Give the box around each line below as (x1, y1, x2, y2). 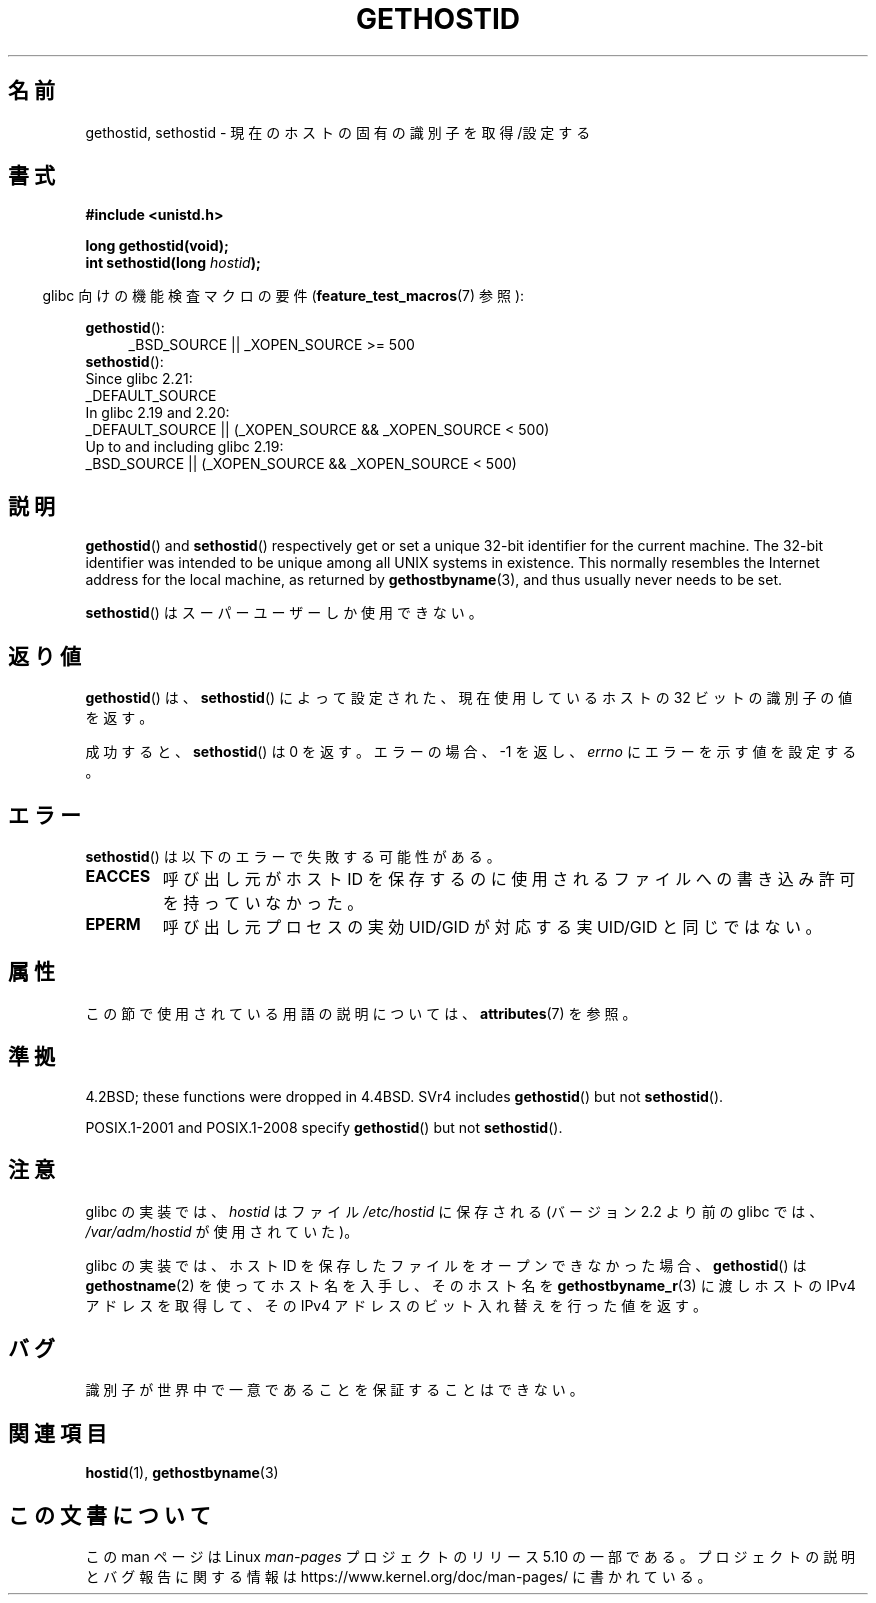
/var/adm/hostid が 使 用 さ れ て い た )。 (85, 1222, 359, 1240)
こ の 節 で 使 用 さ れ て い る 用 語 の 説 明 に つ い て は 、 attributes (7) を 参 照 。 (85, 1004, 637, 1022)
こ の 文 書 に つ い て (8, 1502, 211, 1528)
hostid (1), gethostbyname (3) (85, 1464, 279, 1482)
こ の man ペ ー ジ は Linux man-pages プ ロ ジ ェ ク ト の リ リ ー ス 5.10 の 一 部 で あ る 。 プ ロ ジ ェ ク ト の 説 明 (85, 1548, 856, 1566)
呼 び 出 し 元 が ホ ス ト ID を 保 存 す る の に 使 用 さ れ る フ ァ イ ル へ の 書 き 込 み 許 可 (162, 868, 856, 889)
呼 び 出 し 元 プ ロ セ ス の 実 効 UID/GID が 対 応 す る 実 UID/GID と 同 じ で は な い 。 (162, 916, 822, 937)
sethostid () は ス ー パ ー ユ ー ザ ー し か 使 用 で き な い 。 (85, 604, 483, 622)
